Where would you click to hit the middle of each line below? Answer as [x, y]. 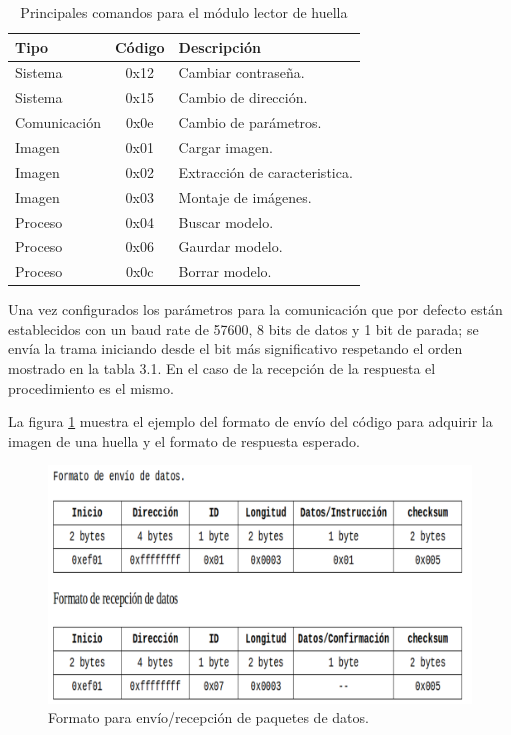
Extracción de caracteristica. [265, 171]
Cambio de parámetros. [250, 122]
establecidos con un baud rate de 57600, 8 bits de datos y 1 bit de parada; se [243, 328]
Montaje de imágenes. [245, 196]
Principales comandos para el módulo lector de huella [184, 12]
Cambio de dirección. [243, 97]
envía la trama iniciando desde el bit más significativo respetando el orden [235, 348]
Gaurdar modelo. [230, 246]
